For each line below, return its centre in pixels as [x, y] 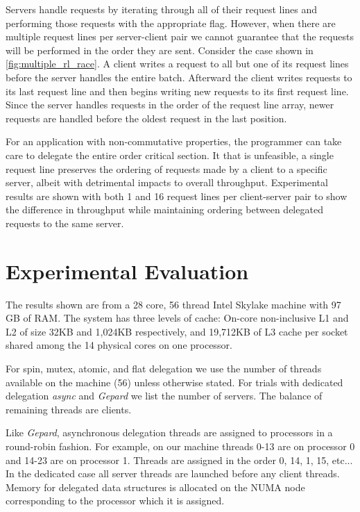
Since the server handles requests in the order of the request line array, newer [170, 105]
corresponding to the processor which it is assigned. [115, 501]
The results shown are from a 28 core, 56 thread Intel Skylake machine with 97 [173, 304]
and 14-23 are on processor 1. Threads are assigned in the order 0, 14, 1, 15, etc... [179, 460]
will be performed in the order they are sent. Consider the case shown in [160, 50]
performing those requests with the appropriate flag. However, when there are [171, 23]
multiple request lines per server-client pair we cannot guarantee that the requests [180, 36]
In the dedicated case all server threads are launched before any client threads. [173, 473]
